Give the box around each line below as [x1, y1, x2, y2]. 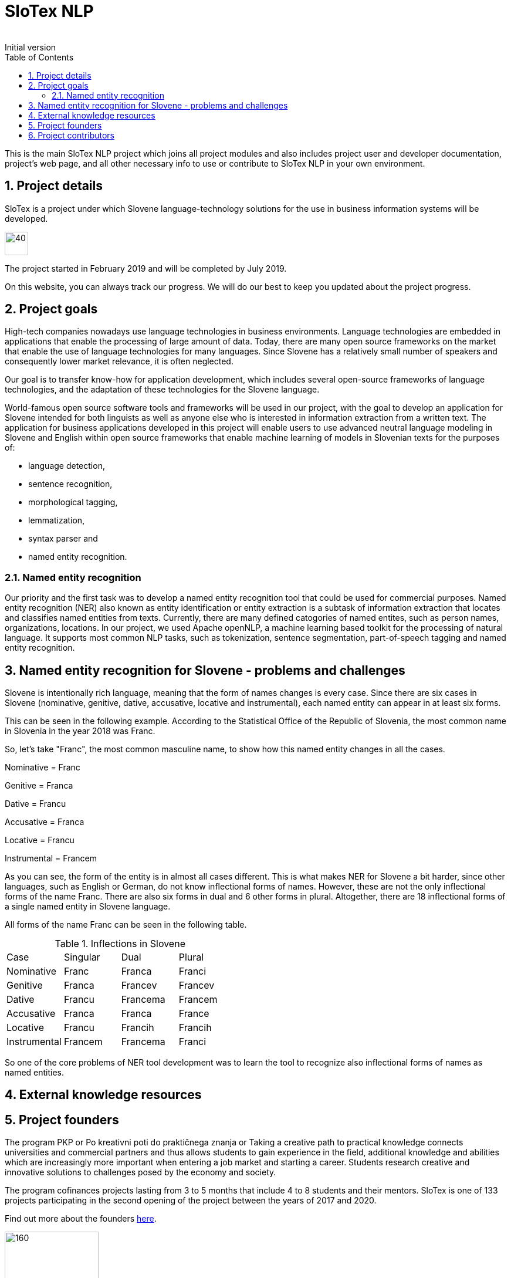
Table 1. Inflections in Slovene [55, 938, 185, 950]
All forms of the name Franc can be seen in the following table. [5, 919, 247, 930]
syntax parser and [28, 533, 98, 544]
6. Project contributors [28, 130, 115, 140]
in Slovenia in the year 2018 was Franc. [5, 726, 155, 736]
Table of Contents [5, 52, 74, 62]
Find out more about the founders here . [5, 1213, 157, 1224]
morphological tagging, [28, 497, 118, 508]
